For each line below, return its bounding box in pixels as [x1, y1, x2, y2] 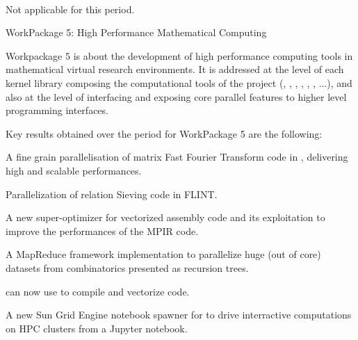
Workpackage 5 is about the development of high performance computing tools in [6, 48, 353, 63]
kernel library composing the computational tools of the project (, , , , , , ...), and [6, 75, 352, 90]
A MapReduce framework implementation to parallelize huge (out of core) [6, 247, 321, 261]
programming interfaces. [6, 103, 108, 118]
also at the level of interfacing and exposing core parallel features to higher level [6, 89, 347, 104]
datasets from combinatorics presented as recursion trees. [6, 260, 249, 275]
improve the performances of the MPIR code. [6, 223, 199, 238]
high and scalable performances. [6, 163, 142, 177]
